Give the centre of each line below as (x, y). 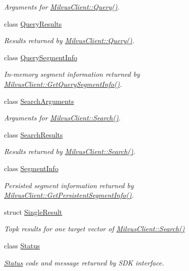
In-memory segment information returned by (72, 74)
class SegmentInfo (31, 168)
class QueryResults (33, 23)
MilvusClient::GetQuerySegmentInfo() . (63, 84)
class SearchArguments (39, 101)
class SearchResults (33, 134)
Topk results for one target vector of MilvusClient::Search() (94, 229)
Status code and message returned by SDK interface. (84, 262)
